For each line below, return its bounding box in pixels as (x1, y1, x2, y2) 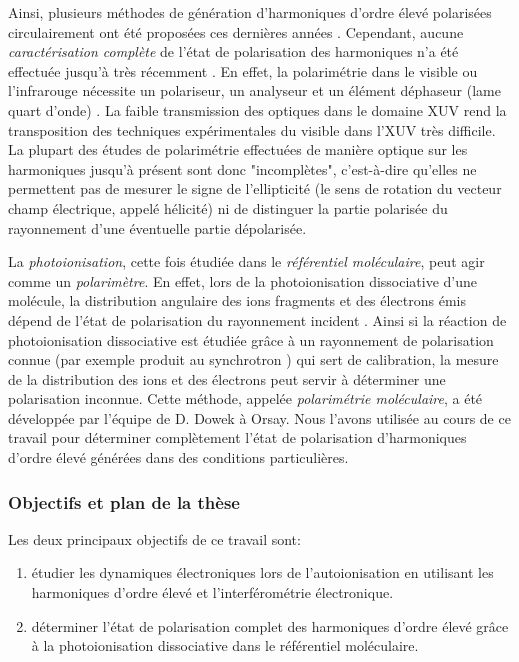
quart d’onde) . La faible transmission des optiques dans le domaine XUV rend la (8, 99, 507, 120)
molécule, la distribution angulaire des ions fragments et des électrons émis (8, 290, 466, 311)
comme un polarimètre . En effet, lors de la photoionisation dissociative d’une (8, 270, 478, 291)
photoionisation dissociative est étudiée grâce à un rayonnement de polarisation (8, 329, 494, 350)
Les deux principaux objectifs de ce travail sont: (8, 528, 301, 549)
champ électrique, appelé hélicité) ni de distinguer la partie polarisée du (8, 197, 448, 218)
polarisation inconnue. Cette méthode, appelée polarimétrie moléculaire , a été (8, 388, 483, 409)
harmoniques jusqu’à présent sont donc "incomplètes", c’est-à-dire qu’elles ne (8, 158, 477, 179)
